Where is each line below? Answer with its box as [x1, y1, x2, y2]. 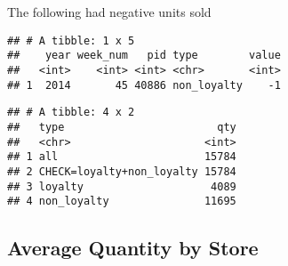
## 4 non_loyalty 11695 [7, 195, 236, 208]
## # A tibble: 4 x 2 [7, 106, 135, 119]
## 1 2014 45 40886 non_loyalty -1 [7, 78, 281, 92]
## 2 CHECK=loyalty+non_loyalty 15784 [7, 165, 236, 178]
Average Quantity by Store [7, 234, 259, 262]
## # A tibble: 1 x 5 [7, 34, 135, 47]
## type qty [7, 120, 236, 133]
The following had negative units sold [7, 3, 212, 20]
